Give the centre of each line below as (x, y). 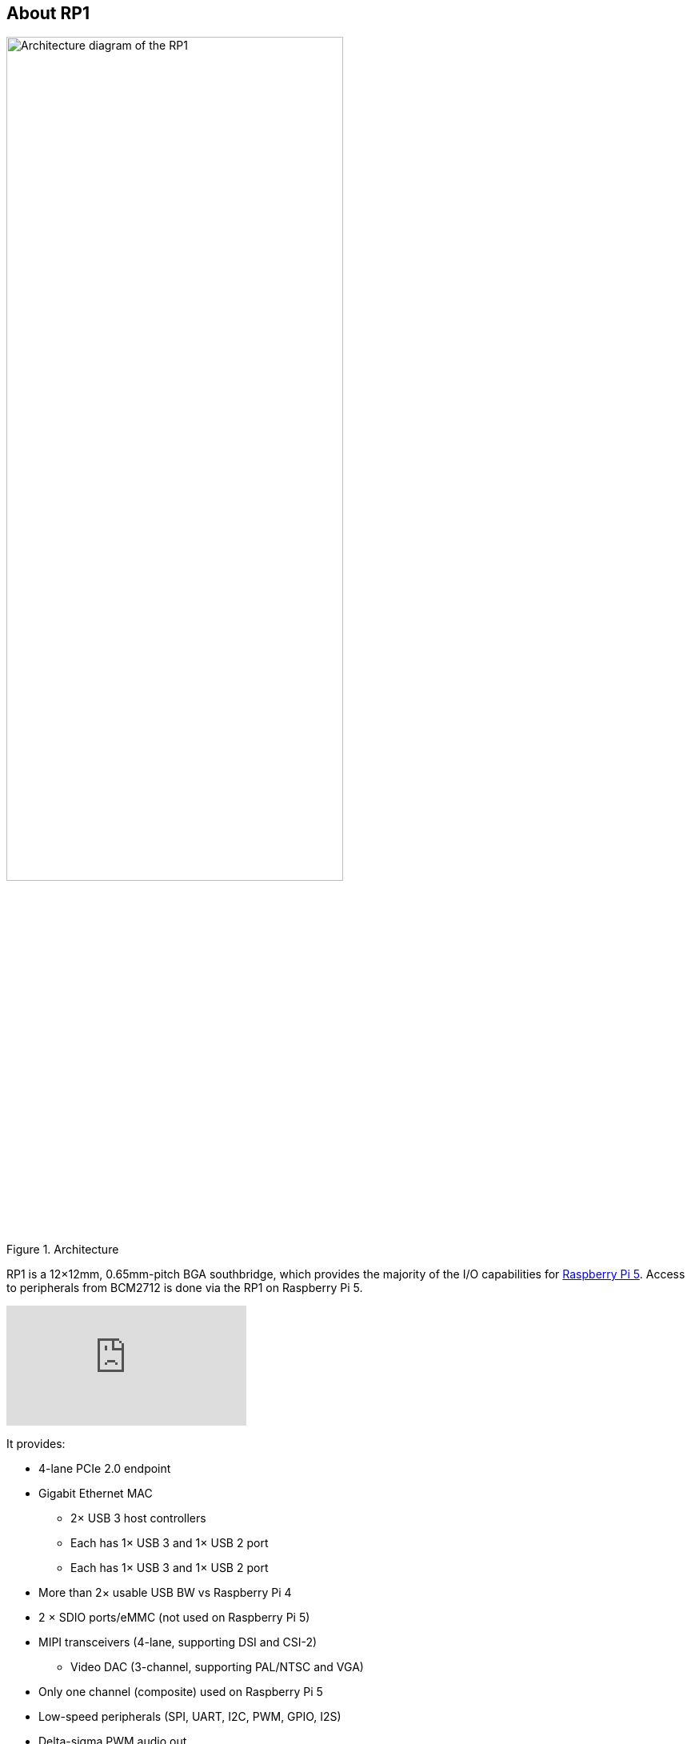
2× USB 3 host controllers (138, 1518)
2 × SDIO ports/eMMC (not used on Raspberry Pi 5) (174, 1617)
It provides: (36, 1443)
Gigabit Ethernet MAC (96, 1493)
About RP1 (48, 13)
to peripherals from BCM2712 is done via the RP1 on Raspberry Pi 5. (185, 1287)
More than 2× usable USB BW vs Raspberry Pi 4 (165, 1592)
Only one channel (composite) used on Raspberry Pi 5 (181, 1691)
